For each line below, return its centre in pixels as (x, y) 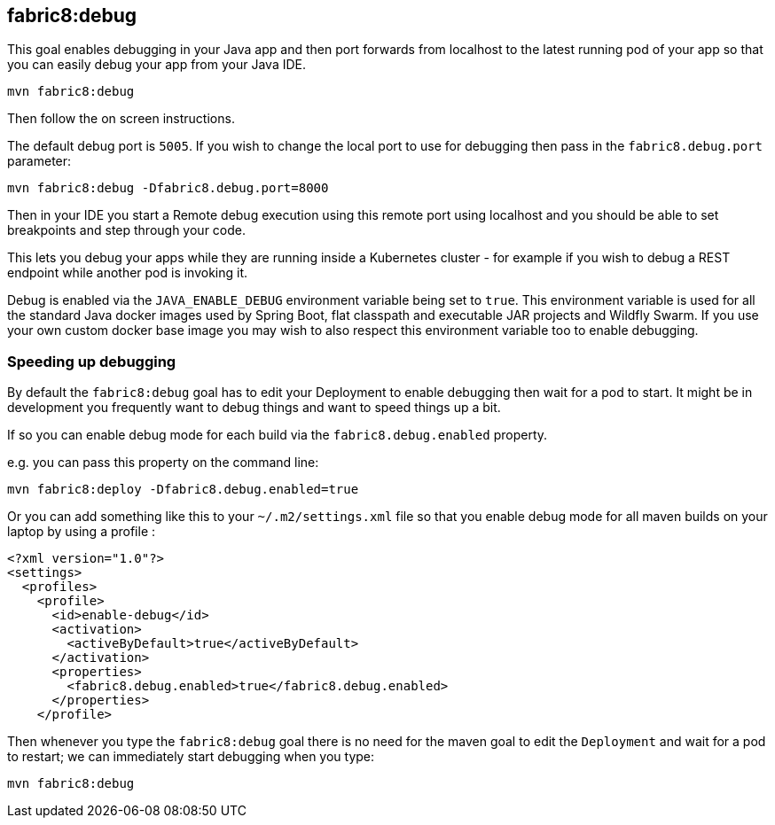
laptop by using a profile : (82, 532)
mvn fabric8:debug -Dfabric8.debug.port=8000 (168, 188)
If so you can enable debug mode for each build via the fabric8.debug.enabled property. (278, 435)
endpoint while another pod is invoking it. (128, 273)
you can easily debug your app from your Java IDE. (157, 65)
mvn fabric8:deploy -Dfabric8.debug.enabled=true (183, 490)
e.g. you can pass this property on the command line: (163, 463)
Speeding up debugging (92, 361)
